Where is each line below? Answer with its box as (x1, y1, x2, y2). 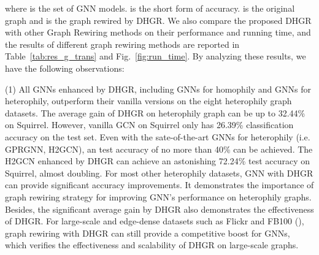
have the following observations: (5, 61, 125, 74)
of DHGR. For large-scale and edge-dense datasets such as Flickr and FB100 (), (5, 215, 304, 227)
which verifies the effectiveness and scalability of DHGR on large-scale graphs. (5, 238, 299, 251)
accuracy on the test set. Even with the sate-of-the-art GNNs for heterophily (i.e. (5, 130, 310, 143)
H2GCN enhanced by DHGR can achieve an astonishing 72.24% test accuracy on (5, 154, 310, 167)
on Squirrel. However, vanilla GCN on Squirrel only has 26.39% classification (5, 118, 294, 131)
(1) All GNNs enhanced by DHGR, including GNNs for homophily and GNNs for (5, 82, 311, 95)
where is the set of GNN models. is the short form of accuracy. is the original (5, 2, 295, 14)
